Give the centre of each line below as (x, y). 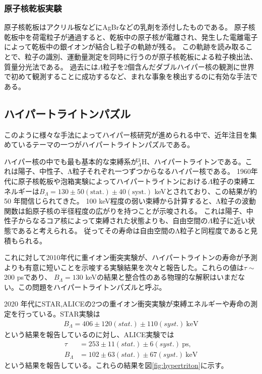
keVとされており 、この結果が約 (206, 191)
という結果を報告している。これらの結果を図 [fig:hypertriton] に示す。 (116, 365)
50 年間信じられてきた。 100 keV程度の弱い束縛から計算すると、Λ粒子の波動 (130, 201)
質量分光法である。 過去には (51, 66)
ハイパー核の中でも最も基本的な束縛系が (71, 161)
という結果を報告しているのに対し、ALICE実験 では (89, 334)
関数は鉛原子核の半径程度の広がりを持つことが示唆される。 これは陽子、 (125, 210)
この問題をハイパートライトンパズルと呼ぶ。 (92, 287)
